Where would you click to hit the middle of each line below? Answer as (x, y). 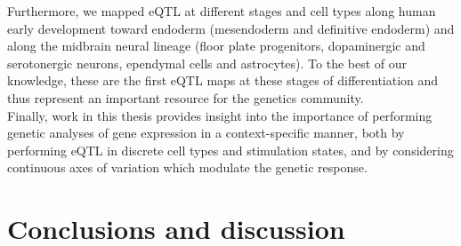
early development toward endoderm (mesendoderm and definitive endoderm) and (231, 28)
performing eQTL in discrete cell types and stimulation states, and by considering (230, 150)
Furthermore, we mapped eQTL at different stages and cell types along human (222, 11)
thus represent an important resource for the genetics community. (186, 97)
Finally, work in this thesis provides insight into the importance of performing (220, 115)
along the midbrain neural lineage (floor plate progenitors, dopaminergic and (216, 46)
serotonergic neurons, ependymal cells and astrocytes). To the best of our (207, 63)
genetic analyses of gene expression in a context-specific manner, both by (206, 133)
